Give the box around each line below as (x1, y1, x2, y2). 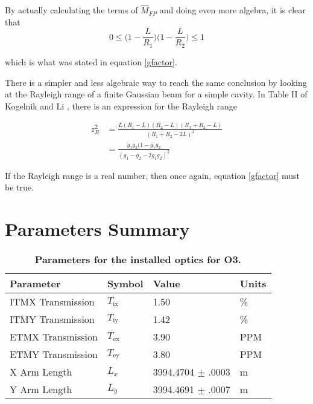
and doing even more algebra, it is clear (159, 4, 306, 16)
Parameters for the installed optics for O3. (34, 252, 241, 266)
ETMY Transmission (10, 347, 98, 361)
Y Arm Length (10, 382, 72, 396)
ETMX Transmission (10, 330, 98, 344)
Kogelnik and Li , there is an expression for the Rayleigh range (5, 99, 238, 112)
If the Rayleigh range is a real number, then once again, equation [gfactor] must (5, 169, 300, 181)
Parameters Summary (5, 217, 190, 241)
